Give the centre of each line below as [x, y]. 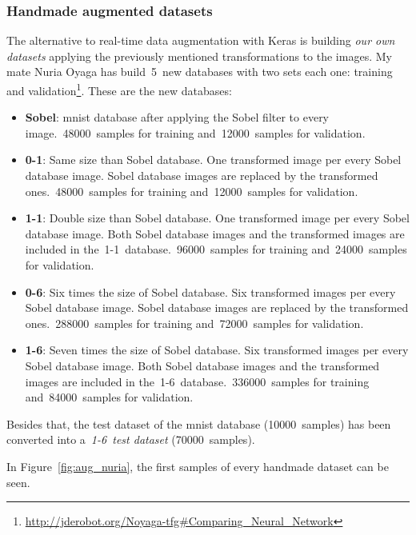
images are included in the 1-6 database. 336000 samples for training [197, 381]
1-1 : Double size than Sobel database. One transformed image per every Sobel [217, 218]
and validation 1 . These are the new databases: [119, 89]
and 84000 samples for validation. [109, 397]
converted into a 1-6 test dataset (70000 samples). [131, 439]
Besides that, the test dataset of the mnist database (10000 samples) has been [199, 423]
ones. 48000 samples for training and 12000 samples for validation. [192, 191]
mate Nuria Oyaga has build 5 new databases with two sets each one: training [200, 72]
